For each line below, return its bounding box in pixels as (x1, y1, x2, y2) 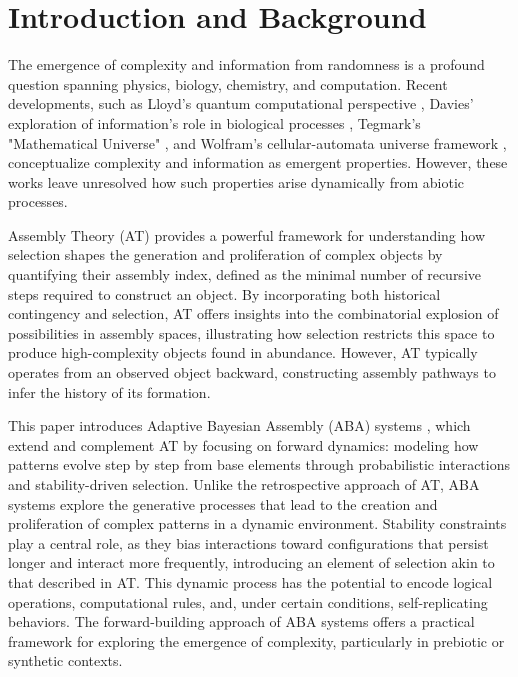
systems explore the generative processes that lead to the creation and (8, 493, 438, 514)
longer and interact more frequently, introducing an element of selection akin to (8, 552, 495, 573)
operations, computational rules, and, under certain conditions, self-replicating (8, 591, 488, 612)
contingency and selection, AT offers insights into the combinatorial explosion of (8, 303, 499, 324)
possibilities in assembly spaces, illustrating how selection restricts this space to (8, 322, 495, 343)
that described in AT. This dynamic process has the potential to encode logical (8, 571, 493, 592)
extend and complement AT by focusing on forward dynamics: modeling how (8, 434, 479, 455)
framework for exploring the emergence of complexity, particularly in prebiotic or (8, 630, 505, 651)
